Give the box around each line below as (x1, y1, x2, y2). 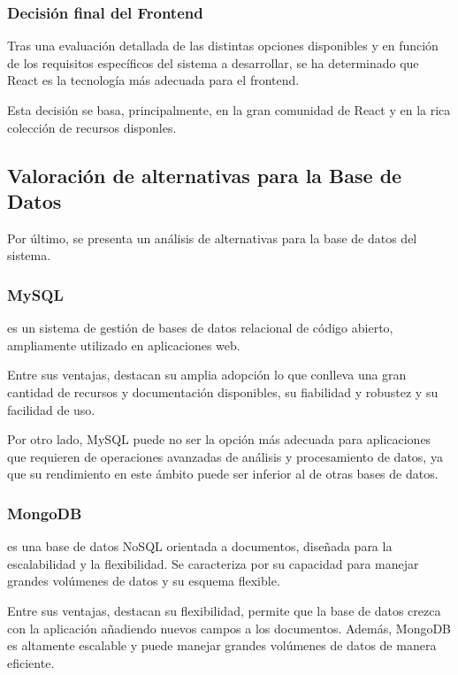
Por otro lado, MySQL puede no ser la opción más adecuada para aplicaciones (7, 430, 431, 449)
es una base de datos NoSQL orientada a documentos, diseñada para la (7, 537, 393, 556)
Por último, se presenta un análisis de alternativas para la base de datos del (7, 228, 417, 247)
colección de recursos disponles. (7, 118, 177, 136)
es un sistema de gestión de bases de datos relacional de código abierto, (7, 318, 393, 337)
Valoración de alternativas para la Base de (7, 161, 402, 188)
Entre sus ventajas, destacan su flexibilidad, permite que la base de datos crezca (7, 601, 441, 619)
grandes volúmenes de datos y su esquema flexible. (7, 571, 280, 590)
